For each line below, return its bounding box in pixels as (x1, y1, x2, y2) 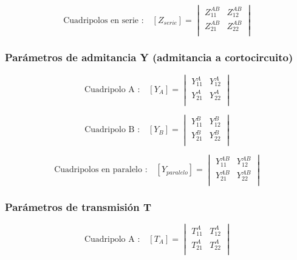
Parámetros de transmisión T (5, 199, 152, 214)
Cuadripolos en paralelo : (54, 165, 148, 175)
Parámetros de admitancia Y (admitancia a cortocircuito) (5, 50, 293, 65)
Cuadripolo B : (84, 125, 140, 135)
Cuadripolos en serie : (63, 16, 144, 25)
